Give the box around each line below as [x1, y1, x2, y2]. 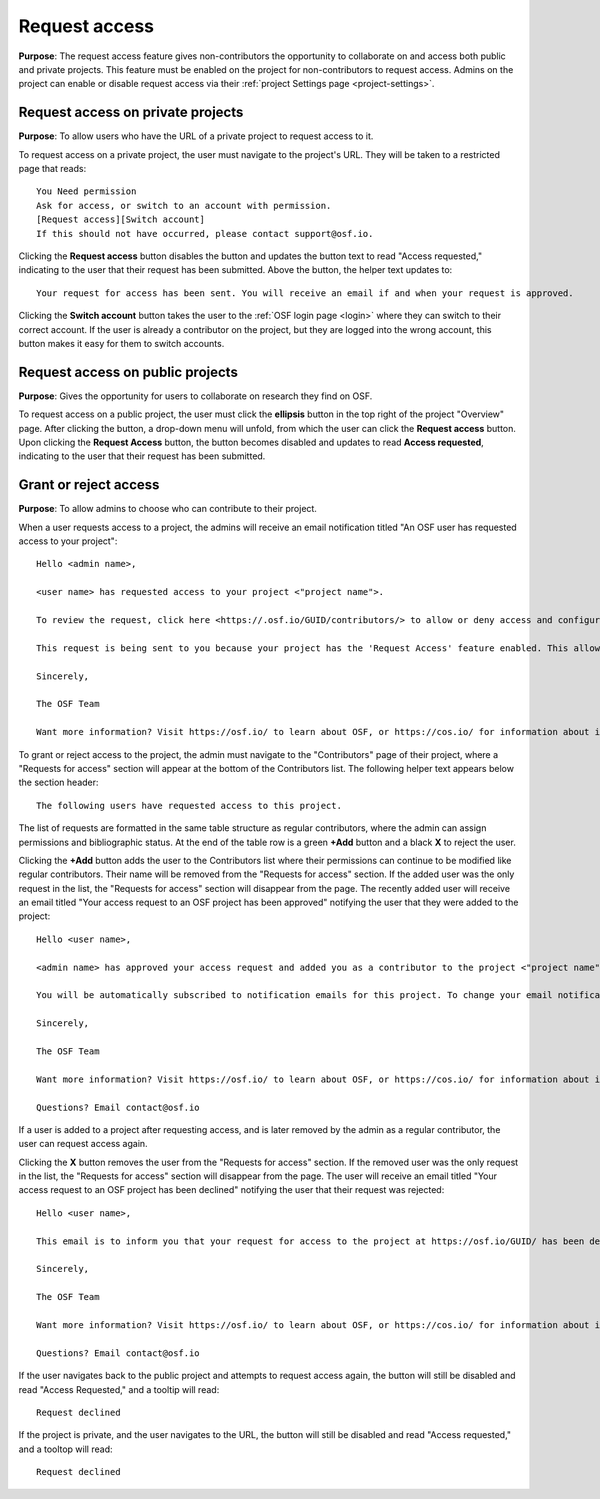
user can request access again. [18, 1138, 149, 1150]
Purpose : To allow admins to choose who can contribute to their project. [18, 503, 317, 515]
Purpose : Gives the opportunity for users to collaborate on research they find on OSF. [18, 390, 373, 402]
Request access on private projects [18, 104, 244, 121]
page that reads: [18, 163, 87, 175]
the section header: [18, 776, 99, 789]
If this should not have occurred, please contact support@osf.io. [36, 228, 374, 239]
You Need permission [36, 186, 137, 197]
